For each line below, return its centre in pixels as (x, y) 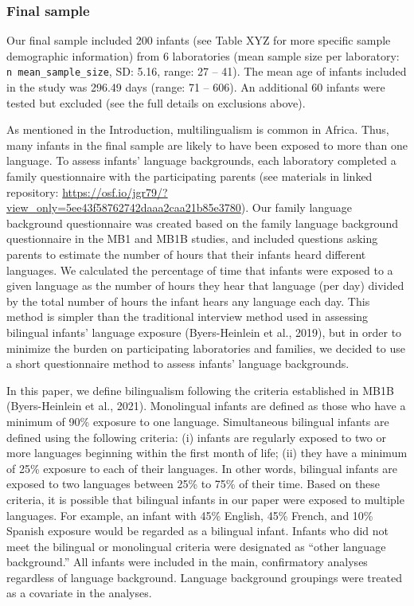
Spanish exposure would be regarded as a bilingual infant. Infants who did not (198, 531)
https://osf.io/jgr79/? (115, 192)
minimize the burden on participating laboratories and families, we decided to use (206, 348)
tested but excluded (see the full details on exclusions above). (156, 102)
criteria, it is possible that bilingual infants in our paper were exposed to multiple (205, 499)
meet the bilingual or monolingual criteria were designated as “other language (196, 546)
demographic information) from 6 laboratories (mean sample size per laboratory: (203, 55)
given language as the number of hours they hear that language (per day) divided (205, 285)
